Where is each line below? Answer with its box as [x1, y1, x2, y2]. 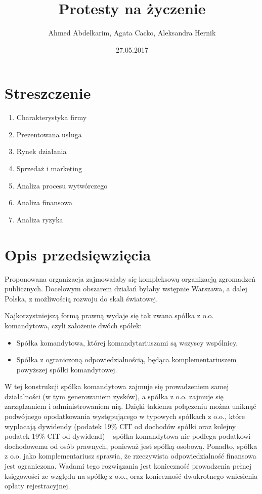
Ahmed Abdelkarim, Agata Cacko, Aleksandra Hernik [48, 27, 216, 38]
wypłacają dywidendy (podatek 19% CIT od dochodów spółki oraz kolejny [5, 421, 236, 431]
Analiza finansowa [16, 197, 72, 208]
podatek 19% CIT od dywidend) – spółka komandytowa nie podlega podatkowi [5, 431, 251, 441]
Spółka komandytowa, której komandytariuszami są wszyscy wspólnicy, [16, 337, 238, 348]
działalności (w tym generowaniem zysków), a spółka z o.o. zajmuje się [5, 391, 224, 401]
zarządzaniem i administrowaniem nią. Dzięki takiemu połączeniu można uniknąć [5, 401, 256, 411]
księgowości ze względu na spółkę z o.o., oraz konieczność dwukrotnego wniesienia [5, 470, 258, 481]
